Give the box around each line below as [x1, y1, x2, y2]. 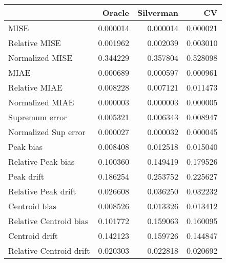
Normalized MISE [8, 52, 73, 63]
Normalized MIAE [8, 96, 74, 108]
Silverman [137, 7, 179, 18]
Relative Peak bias [8, 156, 75, 167]
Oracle [102, 7, 129, 18]
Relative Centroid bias [8, 215, 89, 227]
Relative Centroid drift [8, 245, 90, 256]
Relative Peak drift [8, 185, 76, 197]
